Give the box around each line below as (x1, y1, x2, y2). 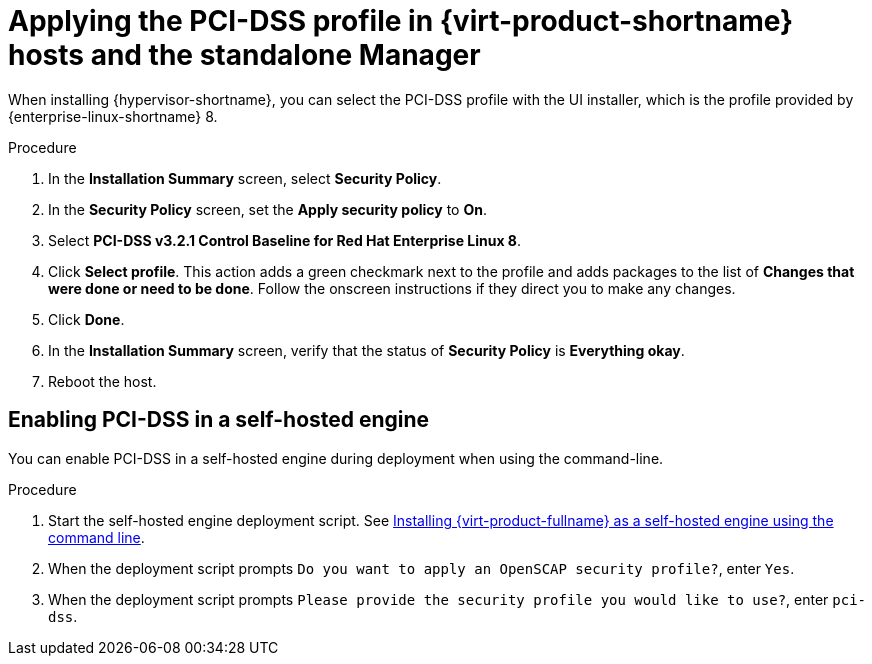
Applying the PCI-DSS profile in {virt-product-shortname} (8, 4, 794, 38)
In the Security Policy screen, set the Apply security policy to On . (48, 200, 488, 218)
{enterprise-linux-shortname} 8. (8, 107, 218, 125)
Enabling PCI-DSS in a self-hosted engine (8, 407, 430, 433)
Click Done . (48, 310, 125, 328)
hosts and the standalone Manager (8, 38, 481, 72)
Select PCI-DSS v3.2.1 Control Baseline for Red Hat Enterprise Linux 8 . (48, 231, 522, 249)
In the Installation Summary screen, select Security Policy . (48, 169, 442, 187)
